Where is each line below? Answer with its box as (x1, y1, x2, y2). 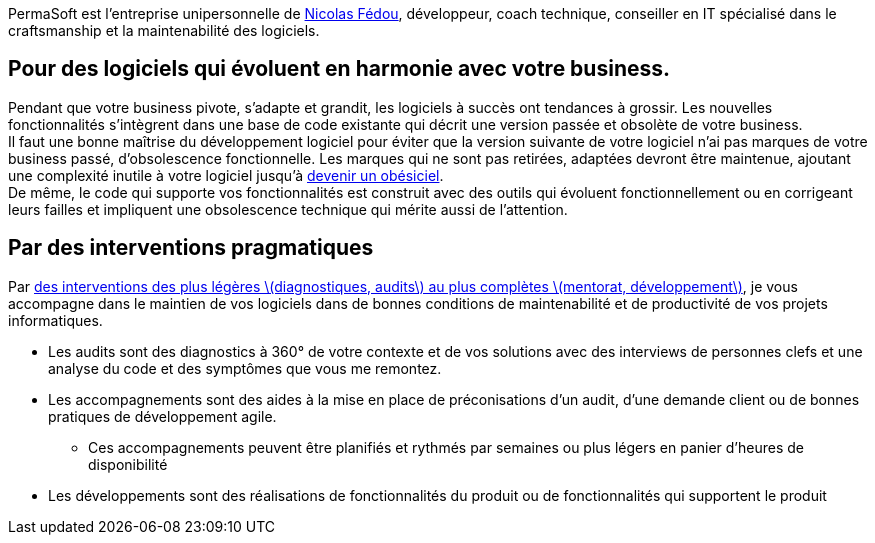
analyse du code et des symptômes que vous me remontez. (48, 359, 442, 377)
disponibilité (88, 455, 168, 473)
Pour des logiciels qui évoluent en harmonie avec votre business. (8, 56, 671, 82)
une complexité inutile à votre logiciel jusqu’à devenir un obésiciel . (8, 166, 444, 184)
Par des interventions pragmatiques (8, 235, 374, 261)
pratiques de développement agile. (48, 407, 277, 425)
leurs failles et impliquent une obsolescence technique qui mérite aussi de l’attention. (8, 200, 568, 218)
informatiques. (8, 311, 103, 329)
